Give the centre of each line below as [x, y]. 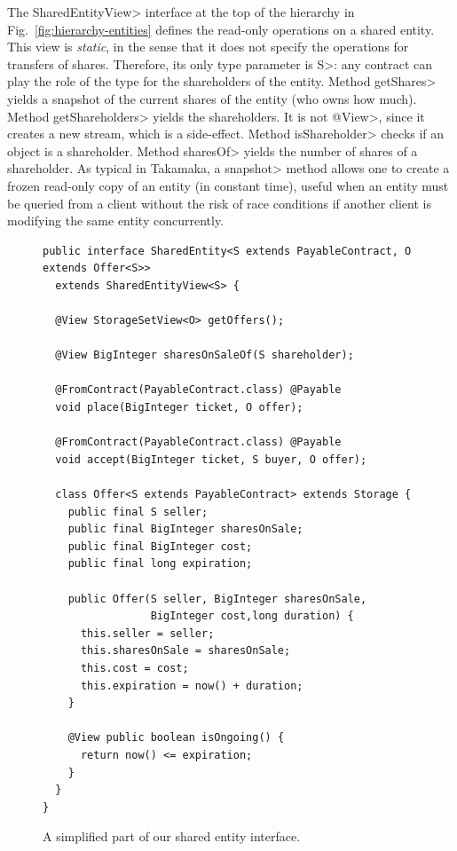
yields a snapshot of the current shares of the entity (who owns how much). [212, 98]
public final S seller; [138, 512]
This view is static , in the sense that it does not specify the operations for [208, 47]
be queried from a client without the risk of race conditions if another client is [219, 203]
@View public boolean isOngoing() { [176, 738]
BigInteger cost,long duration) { [252, 616]
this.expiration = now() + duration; [192, 686]
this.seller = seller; [147, 633]
